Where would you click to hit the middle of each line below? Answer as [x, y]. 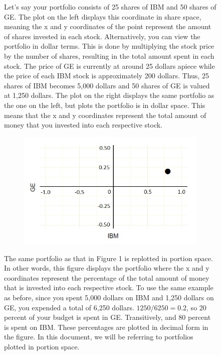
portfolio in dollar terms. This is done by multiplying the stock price [109, 46]
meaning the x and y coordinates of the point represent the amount [108, 26]
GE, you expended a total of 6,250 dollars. [69, 307]
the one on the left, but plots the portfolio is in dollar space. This [105, 105]
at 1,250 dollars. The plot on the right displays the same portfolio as [109, 95]
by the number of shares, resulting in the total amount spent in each [109, 55]
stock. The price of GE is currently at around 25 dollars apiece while [109, 66]
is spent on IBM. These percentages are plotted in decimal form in [106, 327]
